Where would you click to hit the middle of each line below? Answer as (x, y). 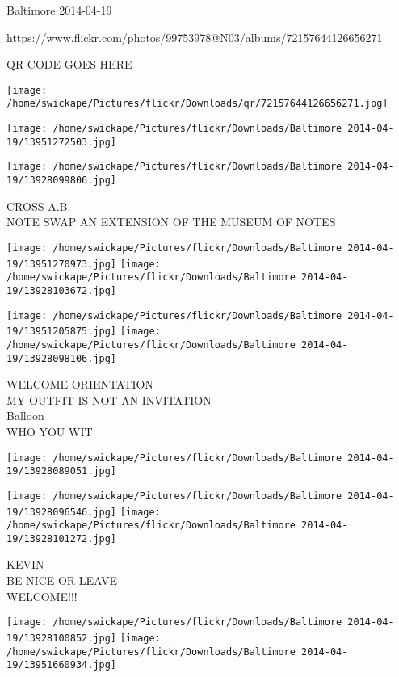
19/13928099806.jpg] (62, 181)
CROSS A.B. (39, 206)
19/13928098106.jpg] (62, 358)
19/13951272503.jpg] (62, 142)
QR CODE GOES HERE (69, 64)
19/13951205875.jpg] (62, 332)
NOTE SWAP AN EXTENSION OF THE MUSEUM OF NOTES (171, 222)
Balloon (25, 416)
